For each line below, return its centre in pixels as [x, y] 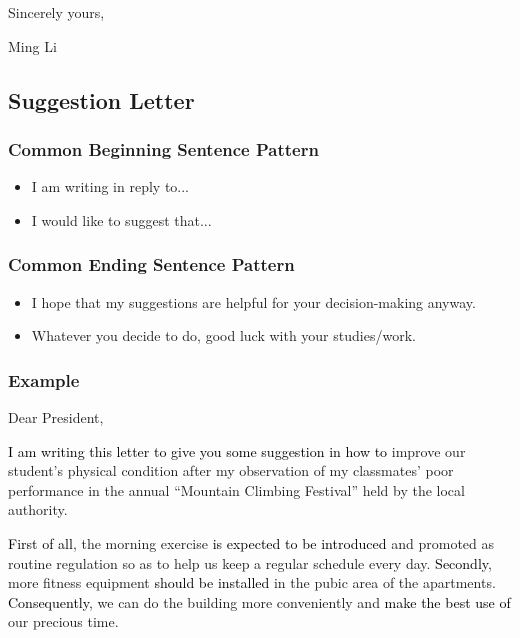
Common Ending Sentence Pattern [151, 264]
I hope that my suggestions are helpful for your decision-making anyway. [253, 301]
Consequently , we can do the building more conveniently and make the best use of [259, 601]
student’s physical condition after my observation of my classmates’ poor [231, 470]
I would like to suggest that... [121, 219]
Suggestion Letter [101, 99]
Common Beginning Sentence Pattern [163, 148]
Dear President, [56, 417]
